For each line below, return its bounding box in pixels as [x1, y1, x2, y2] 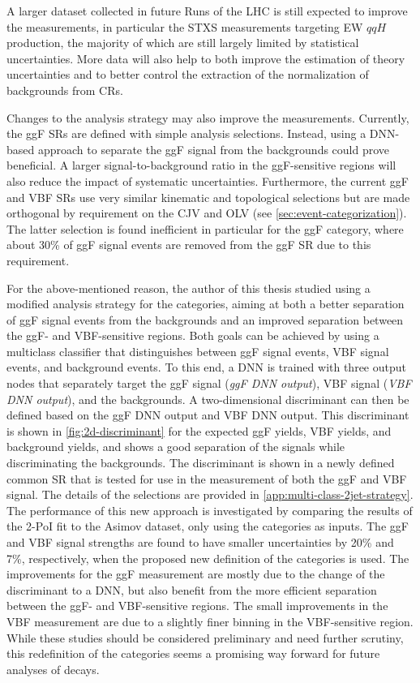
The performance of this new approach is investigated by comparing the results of [6, 501, 413, 518]
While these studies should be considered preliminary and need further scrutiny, [6, 629, 404, 646]
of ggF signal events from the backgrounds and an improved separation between [6, 311, 404, 328]
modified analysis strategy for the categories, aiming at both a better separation [6, 295, 405, 312]
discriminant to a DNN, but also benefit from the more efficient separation [6, 581, 377, 598]
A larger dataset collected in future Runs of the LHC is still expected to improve [6, 2, 408, 19]
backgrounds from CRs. [6, 81, 123, 98]
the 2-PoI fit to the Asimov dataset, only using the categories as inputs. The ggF [6, 518, 409, 535]
